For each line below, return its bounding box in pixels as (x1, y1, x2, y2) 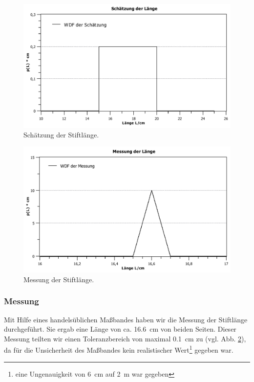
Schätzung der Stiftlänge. (23, 130, 99, 140)
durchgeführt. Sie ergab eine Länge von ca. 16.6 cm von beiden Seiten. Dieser (4, 324, 236, 334)
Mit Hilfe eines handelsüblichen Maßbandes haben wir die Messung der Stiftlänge (4, 314, 248, 324)
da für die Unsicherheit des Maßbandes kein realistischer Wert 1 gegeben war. (4, 343, 233, 355)
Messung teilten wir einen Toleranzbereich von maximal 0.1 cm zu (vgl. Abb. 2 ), (4, 333, 246, 343)
